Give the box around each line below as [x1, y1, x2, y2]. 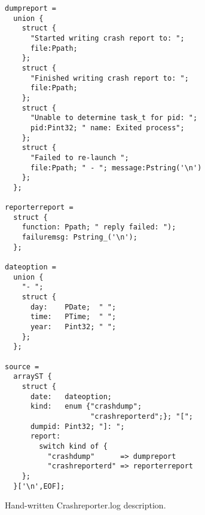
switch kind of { [39, 442, 108, 450]
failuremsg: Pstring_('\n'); [22, 233, 137, 242]
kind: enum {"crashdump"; [30, 402, 142, 411]
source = [5, 362, 39, 371]
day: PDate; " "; [30, 302, 117, 311]
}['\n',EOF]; [13, 482, 65, 491]
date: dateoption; [30, 392, 112, 401]
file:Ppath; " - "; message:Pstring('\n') [30, 163, 202, 172]
